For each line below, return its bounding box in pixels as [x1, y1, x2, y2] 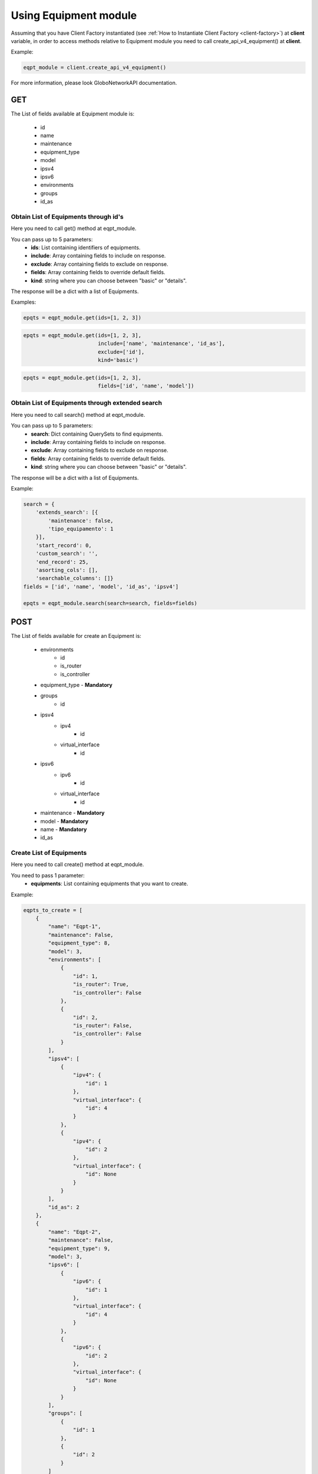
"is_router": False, [72, 1022, 132, 1029]
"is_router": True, [72, 981, 130, 988]
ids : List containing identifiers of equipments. [31, 244, 141, 251]
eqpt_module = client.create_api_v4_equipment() [23, 64, 167, 71]
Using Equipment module [11, 9, 137, 22]
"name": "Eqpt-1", [48, 923, 101, 930]
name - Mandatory [40, 825, 87, 833]
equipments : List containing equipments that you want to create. [31, 880, 188, 887]
